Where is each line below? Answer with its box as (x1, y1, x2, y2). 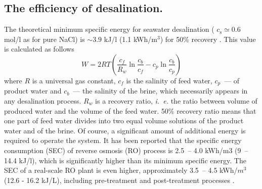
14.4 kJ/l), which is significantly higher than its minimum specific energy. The (4, 155, 246, 165)
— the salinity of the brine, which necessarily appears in (73, 85, 248, 96)
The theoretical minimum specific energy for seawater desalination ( (4, 24, 214, 34)
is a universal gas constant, (32, 75, 116, 85)
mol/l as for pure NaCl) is (4, 33, 85, 44)
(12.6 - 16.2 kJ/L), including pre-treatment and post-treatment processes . (4, 174, 235, 185)
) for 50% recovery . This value (160, 33, 256, 44)
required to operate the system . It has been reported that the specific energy (4, 135, 242, 146)
